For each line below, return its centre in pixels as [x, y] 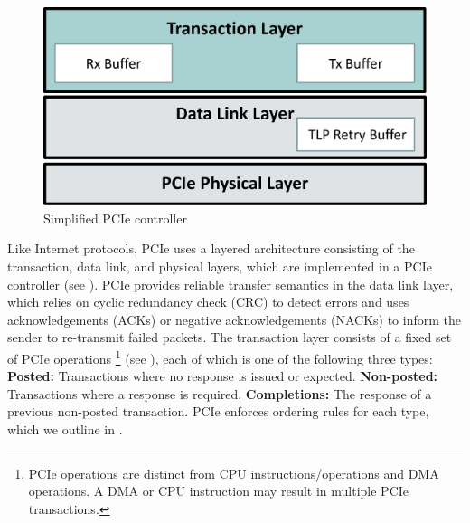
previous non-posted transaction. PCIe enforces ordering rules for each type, [218, 411]
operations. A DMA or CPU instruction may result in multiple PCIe [219, 491]
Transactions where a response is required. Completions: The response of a [220, 393]
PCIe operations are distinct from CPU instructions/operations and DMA [234, 473]
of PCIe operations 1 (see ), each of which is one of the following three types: [220, 357]
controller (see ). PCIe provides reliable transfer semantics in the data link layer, [230, 284]
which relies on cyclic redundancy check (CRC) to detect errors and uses [208, 302]
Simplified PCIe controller [115, 218]
